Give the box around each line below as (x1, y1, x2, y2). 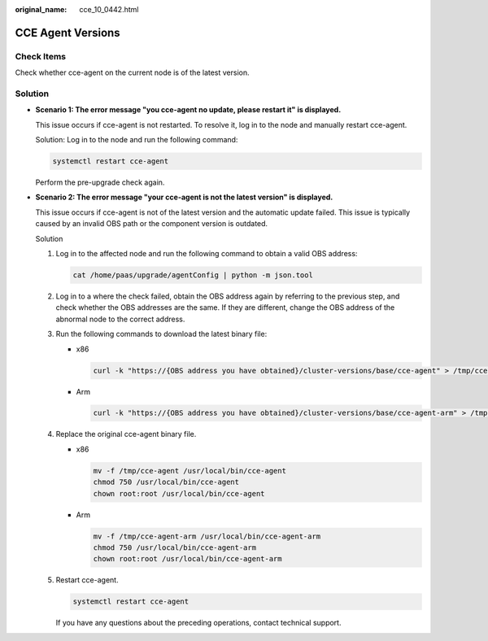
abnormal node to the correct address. (55, 314, 185, 324)
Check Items (15, 50, 67, 62)
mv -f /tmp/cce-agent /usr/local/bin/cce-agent (93, 466, 286, 475)
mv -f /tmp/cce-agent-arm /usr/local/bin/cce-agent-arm (93, 531, 321, 541)
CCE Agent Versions (15, 25, 121, 40)
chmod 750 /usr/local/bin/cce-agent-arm (93, 543, 256, 552)
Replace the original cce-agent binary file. (55, 430, 197, 439)
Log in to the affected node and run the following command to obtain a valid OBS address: (55, 249, 358, 258)
